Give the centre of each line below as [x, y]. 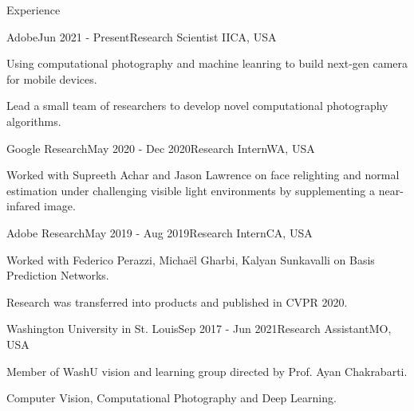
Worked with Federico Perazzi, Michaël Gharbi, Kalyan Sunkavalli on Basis [191, 259]
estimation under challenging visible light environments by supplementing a [191, 190]
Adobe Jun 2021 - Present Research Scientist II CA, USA [142, 36]
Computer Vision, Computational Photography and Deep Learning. [172, 398]
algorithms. [34, 121]
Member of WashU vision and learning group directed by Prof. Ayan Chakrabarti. [207, 371]
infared [24, 206]
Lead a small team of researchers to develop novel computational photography [197, 106]
